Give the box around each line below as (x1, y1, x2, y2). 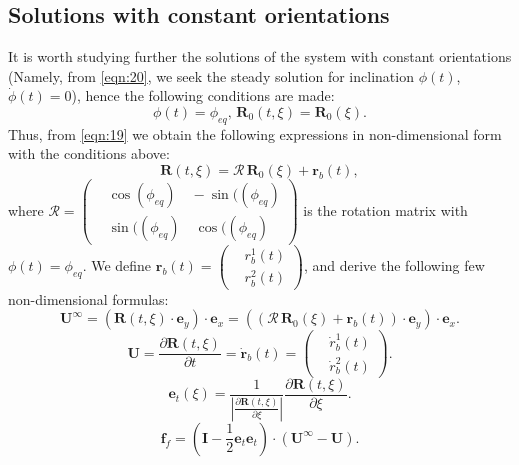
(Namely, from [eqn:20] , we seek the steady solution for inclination (8, 65, 414, 86)
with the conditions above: (8, 143, 170, 164)
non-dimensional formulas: (8, 288, 169, 309)
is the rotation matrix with (303, 199, 468, 220)
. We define (82, 254, 152, 275)
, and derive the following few (303, 254, 485, 275)
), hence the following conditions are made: (71, 85, 335, 106)
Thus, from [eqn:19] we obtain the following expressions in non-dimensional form (8, 123, 502, 144)
